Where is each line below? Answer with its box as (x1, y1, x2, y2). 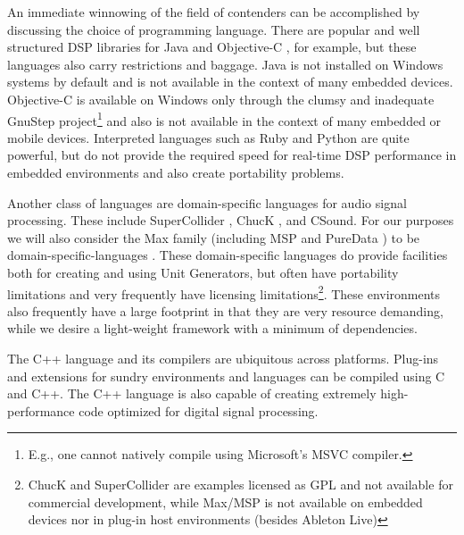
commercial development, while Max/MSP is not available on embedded (28, 492, 423, 511)
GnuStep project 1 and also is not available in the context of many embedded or (7, 108, 442, 130)
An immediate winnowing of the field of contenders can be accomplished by (7, 3, 420, 21)
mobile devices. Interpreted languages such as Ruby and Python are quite (7, 128, 410, 146)
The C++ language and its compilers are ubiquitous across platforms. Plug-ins (7, 349, 439, 367)
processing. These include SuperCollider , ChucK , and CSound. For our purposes (7, 211, 454, 230)
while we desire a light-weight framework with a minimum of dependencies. (7, 319, 418, 338)
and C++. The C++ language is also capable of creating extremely (7, 384, 377, 403)
